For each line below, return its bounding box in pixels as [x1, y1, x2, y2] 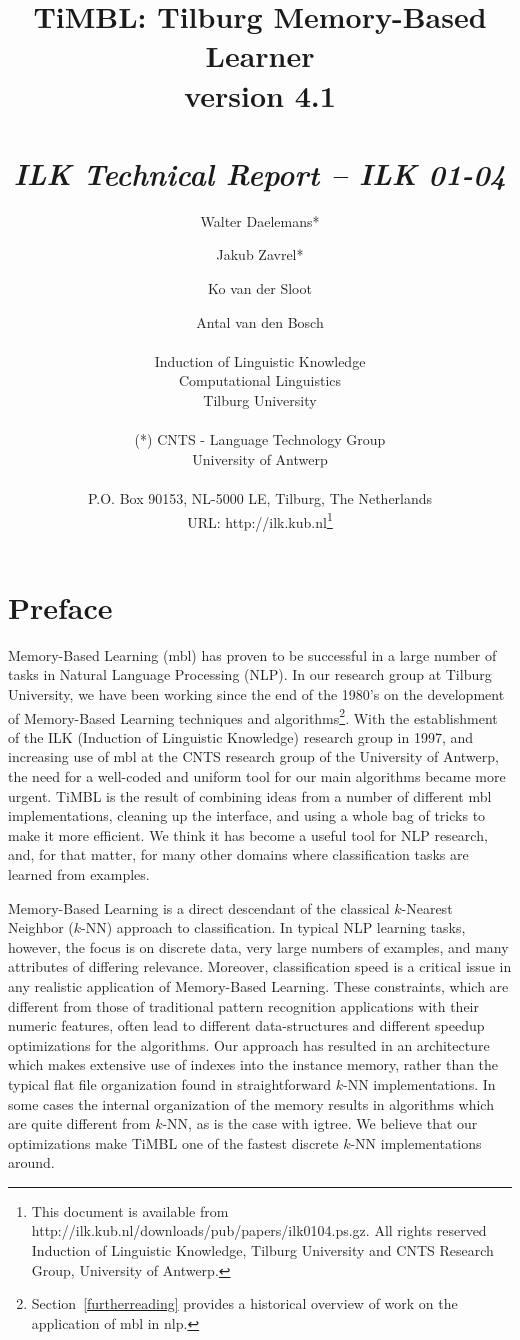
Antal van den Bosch [196, 311, 324, 332]
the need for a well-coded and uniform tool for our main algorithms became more [8, 766, 506, 786]
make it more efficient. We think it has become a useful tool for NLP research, [8, 824, 488, 845]
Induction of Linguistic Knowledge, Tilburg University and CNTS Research [31, 1240, 494, 1261]
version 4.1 [184, 74, 336, 115]
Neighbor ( [8, 917, 74, 938]
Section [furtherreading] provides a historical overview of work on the [31, 1293, 458, 1314]
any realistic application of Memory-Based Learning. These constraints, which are [8, 975, 509, 996]
